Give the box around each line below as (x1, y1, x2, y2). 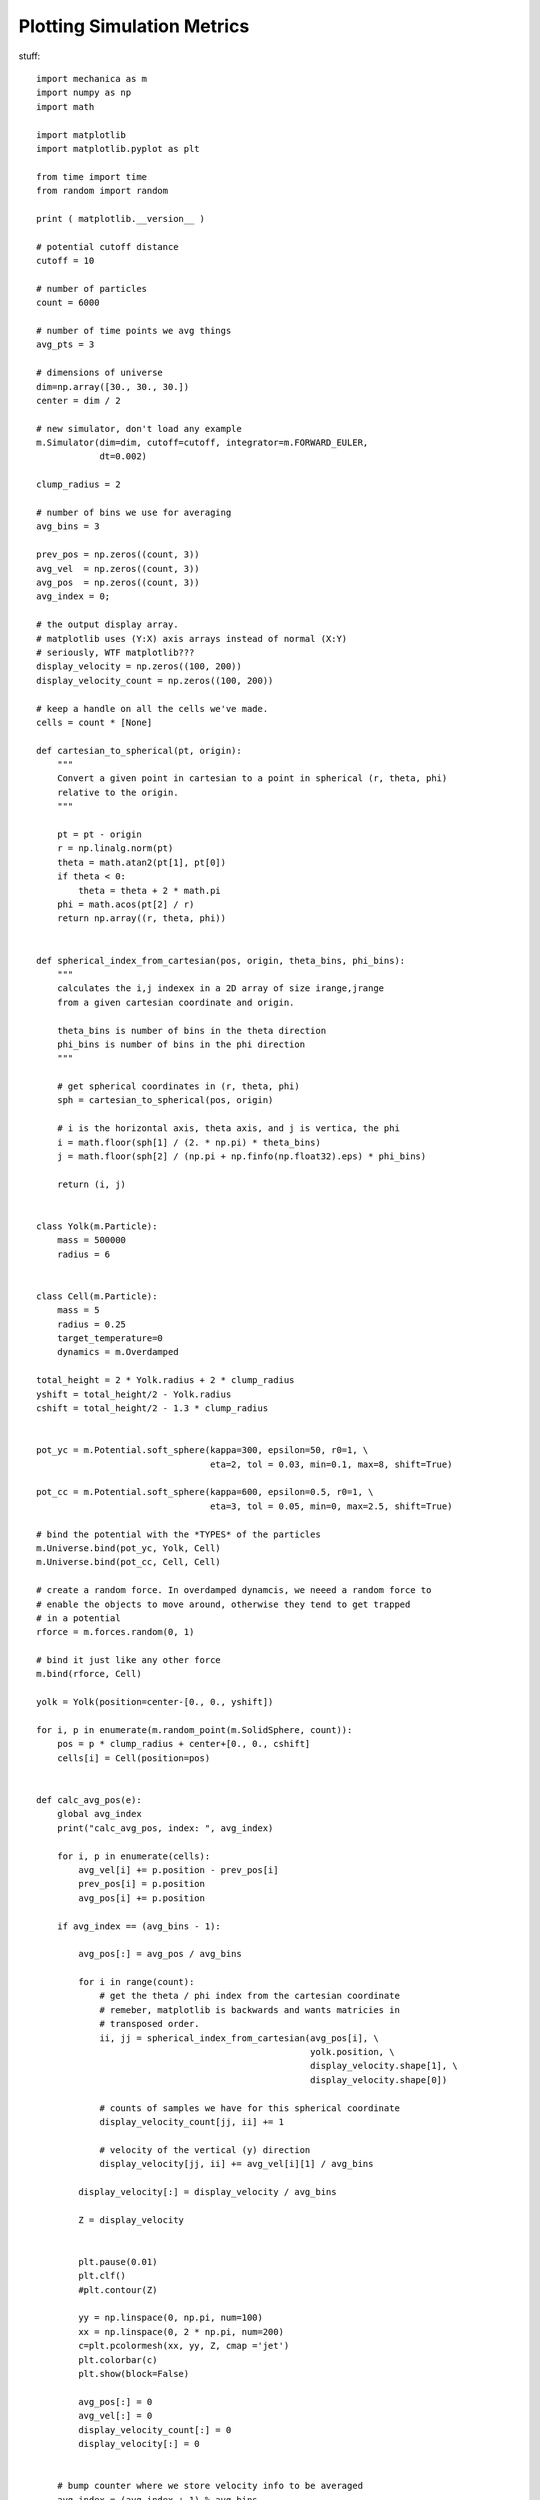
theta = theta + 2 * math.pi (78, 885, 222, 896)
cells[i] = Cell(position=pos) (56, 1752, 211, 1764)
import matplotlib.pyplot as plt (36, 143, 200, 154)
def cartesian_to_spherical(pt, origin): (36, 745, 242, 756)
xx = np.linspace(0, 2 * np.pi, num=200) (78, 2326, 285, 2337)
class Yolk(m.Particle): (36, 1220, 158, 1232)
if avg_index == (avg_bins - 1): (56, 1920, 222, 1932)
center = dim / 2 (36, 395, 121, 406)
